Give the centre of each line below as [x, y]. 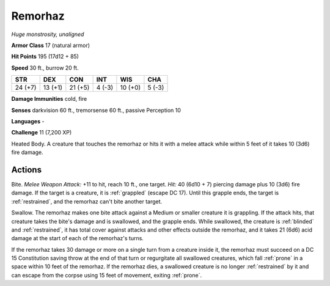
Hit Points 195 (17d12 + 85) [45, 57]
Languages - [28, 121]
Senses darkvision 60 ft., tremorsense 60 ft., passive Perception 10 [96, 110]
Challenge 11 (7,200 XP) [42, 133]
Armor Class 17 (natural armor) [51, 45]
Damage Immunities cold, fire [49, 99]
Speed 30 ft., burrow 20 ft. [45, 68]
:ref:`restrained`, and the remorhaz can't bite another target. [87, 201]
